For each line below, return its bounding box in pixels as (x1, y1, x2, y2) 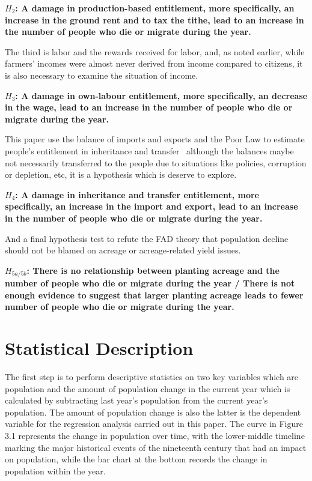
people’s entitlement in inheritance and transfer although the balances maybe (5, 144, 294, 157)
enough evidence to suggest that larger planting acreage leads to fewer (5, 288, 304, 301)
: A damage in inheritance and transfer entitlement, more (15, 188, 259, 201)
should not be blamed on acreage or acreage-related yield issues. (5, 244, 241, 256)
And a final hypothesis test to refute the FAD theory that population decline (5, 232, 289, 244)
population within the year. (5, 464, 106, 477)
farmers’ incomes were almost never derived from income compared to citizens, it (5, 57, 303, 70)
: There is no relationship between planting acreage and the (26, 264, 280, 276)
